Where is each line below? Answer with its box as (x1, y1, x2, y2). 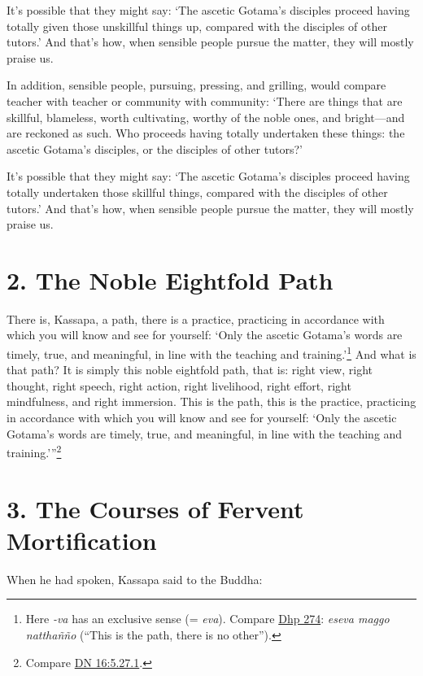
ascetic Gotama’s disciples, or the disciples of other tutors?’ (7, 140, 303, 157)
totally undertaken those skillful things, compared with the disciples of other (7, 183, 388, 200)
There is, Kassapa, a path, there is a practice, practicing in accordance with (7, 310, 385, 327)
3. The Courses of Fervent (7, 491, 304, 525)
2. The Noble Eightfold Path (7, 263, 334, 296)
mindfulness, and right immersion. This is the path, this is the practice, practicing (7, 393, 416, 410)
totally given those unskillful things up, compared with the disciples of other (7, 17, 387, 34)
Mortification (7, 523, 157, 556)
